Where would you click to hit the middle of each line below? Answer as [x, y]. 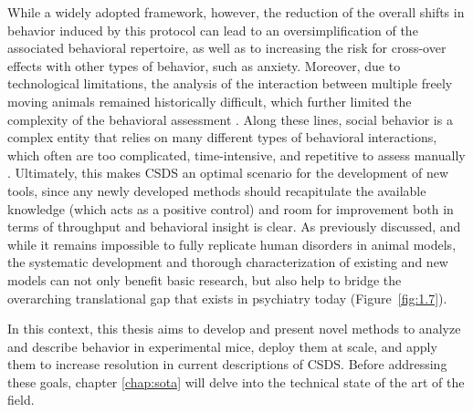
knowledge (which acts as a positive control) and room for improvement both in [231, 208]
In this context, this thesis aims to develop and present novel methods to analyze [234, 329]
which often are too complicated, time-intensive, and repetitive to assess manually [236, 154]
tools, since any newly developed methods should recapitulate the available [217, 190]
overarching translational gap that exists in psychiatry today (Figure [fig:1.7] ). [227, 298]
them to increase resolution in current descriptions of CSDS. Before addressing [227, 364]
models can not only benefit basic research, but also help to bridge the [205, 279]
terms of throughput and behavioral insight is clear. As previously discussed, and [234, 227]
